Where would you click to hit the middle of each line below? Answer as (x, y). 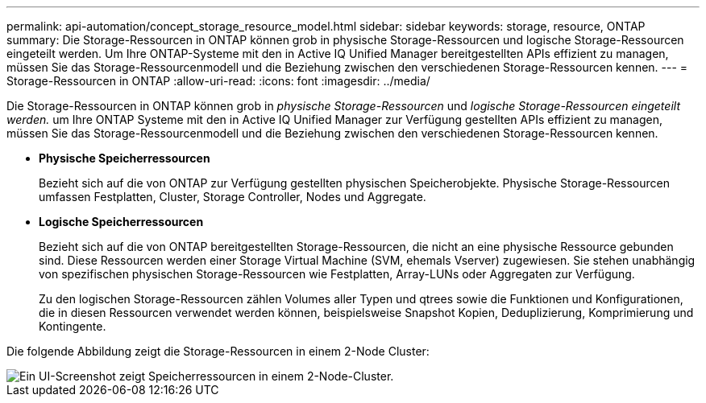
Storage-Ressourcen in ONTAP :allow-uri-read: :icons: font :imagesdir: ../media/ (218, 81)
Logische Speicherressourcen (121, 222)
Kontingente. (73, 326)
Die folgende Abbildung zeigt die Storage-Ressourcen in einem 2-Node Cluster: (218, 351)
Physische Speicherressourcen (125, 158)
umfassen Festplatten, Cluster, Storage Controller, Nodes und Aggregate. (233, 197)
